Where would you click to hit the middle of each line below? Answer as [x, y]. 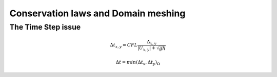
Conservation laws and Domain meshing [97, 13]
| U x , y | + [146, 48]
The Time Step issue [45, 27]
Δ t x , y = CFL [124, 46]
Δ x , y [151, 42]
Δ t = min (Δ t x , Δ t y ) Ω [138, 63]
